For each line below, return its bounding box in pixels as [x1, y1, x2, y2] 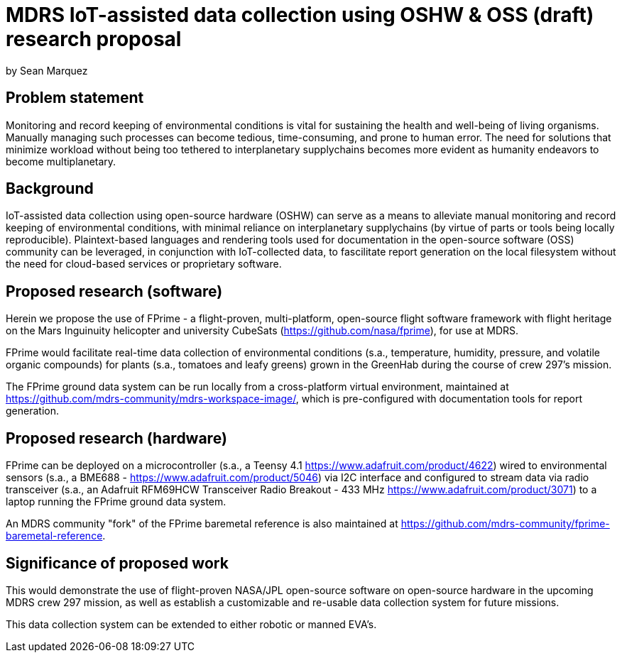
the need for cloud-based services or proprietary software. [6, 258, 282, 270]
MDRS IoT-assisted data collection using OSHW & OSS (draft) [6, 3, 594, 27]
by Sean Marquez [6, 64, 88, 77]
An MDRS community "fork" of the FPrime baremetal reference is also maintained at [6, 517, 398, 530]
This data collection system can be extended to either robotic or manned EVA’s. [6, 618, 377, 630]
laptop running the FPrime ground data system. [6, 495, 227, 508]
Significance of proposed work [6, 554, 229, 572]
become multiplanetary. [6, 155, 116, 168]
